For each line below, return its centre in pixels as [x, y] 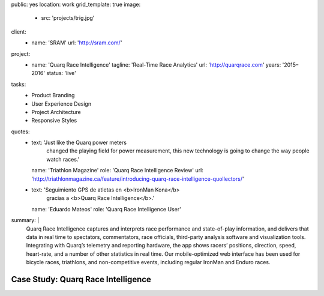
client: [19, 32]
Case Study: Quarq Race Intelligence [81, 279]
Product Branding [53, 95]
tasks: [19, 84]
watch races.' [63, 159]
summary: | [25, 220]
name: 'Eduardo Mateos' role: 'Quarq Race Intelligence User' [106, 209]
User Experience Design [61, 104]
